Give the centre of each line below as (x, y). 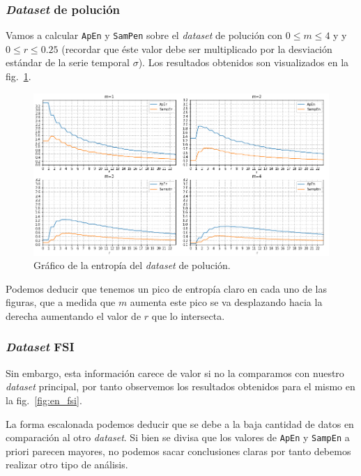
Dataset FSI (40, 347)
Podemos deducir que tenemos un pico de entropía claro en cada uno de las (166, 288)
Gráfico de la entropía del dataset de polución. (132, 265)
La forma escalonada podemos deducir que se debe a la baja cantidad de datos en (180, 423)
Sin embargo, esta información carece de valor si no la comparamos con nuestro (175, 373)
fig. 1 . (18, 76)
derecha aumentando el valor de (74, 315)
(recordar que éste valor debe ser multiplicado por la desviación (197, 48)
